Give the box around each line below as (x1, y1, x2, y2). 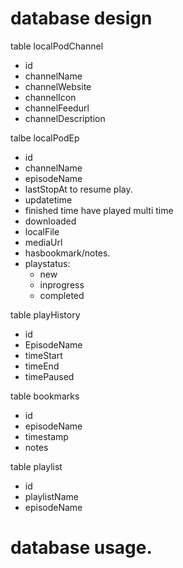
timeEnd (24, 360, 60, 372)
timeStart (24, 349, 63, 361)
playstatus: (24, 257, 71, 269)
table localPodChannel (10, 40, 104, 52)
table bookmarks (10, 390, 80, 402)
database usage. (10, 537, 153, 559)
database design (10, 7, 153, 30)
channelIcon (24, 91, 77, 103)
